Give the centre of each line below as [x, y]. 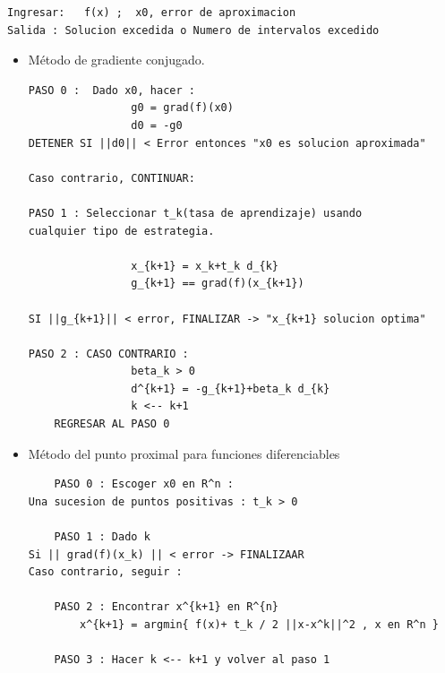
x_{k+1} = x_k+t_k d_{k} [205, 266]
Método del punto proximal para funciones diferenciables [184, 453]
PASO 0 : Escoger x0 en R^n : [144, 484]
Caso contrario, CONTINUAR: [111, 178]
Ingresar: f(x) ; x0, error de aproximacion [152, 13]
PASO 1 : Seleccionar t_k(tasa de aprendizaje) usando [195, 213]
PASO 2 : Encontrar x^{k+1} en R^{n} [166, 607]
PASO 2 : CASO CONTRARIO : [108, 354]
